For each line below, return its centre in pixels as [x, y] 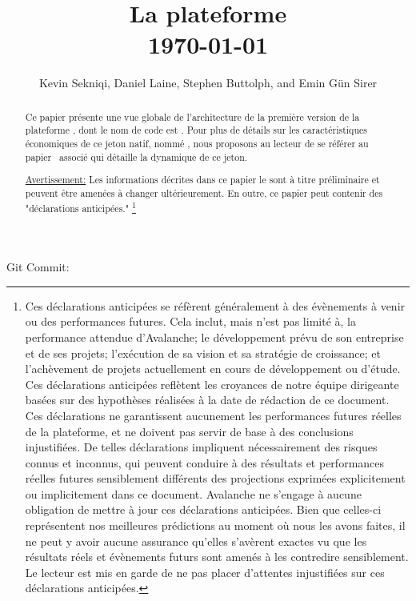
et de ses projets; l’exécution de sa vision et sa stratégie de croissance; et [203, 353]
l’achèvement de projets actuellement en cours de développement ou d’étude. [213, 369]
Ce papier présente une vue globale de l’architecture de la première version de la [192, 116]
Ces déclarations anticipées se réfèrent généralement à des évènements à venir [215, 305]
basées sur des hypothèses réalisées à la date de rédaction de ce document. [207, 400]
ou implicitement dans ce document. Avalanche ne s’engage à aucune [193, 493]
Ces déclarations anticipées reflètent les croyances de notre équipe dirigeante [212, 384]
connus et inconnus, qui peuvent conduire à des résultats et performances [205, 462]
